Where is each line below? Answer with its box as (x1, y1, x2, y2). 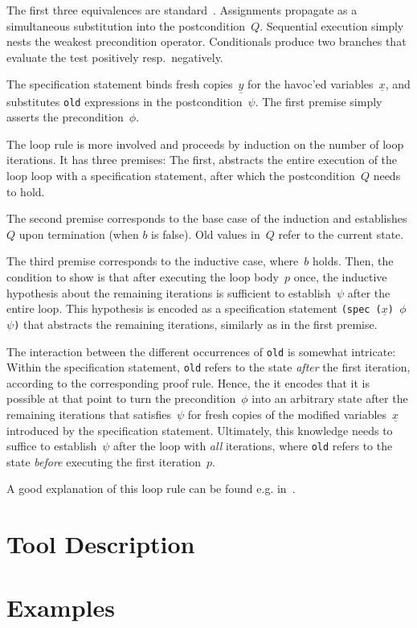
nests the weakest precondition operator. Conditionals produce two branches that (6, 33, 407, 50)
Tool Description (6, 527, 195, 560)
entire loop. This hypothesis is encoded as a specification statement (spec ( (6, 300, 382, 317)
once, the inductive (293, 269, 387, 285)
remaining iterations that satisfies (6, 406, 171, 422)
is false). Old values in (151, 225, 260, 242)
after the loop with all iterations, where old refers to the (113, 437, 393, 454)
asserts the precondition (6, 109, 124, 125)
